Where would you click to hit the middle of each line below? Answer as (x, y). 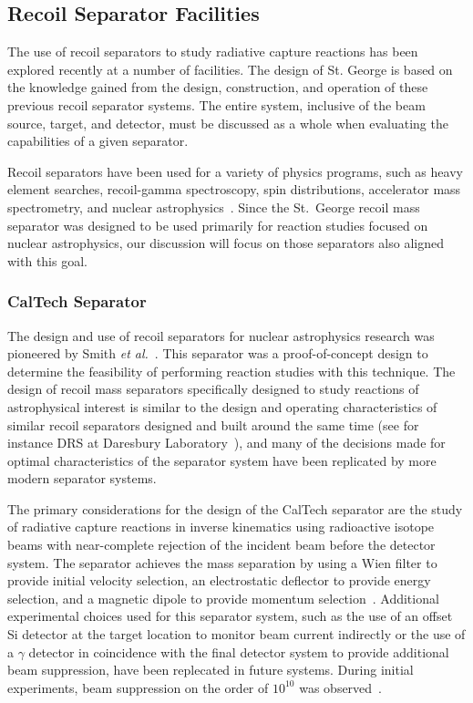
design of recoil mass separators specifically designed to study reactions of (213, 389)
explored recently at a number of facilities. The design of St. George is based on (230, 69)
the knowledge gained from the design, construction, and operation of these (218, 87)
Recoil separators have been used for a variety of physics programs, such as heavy (235, 171)
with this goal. (47, 260)
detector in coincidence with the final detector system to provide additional (239, 651)
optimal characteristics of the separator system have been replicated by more (222, 460)
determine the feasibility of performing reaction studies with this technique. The (231, 371)
